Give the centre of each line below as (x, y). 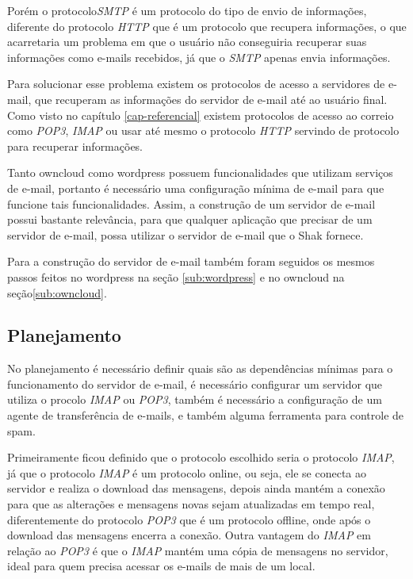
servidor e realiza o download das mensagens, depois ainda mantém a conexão (196, 488)
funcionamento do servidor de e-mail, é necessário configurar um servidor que (195, 383)
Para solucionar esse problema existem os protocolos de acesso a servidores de (196, 84)
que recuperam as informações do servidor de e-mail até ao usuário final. (211, 99)
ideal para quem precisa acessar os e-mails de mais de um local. (161, 566)
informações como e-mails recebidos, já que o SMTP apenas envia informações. (199, 57)
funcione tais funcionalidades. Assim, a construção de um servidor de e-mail (191, 203)
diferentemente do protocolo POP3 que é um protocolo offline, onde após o (189, 519)
